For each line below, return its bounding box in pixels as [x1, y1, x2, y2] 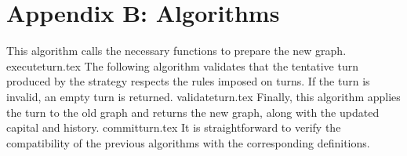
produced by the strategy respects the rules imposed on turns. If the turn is [6, 73, 370, 89]
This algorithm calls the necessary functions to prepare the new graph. [6, 42, 347, 59]
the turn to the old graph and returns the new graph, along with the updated [6, 103, 380, 120]
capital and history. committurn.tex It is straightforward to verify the [6, 119, 341, 136]
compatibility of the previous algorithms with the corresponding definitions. [6, 134, 370, 151]
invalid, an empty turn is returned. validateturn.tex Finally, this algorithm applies [6, 88, 401, 104]
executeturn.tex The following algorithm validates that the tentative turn [6, 57, 358, 74]
